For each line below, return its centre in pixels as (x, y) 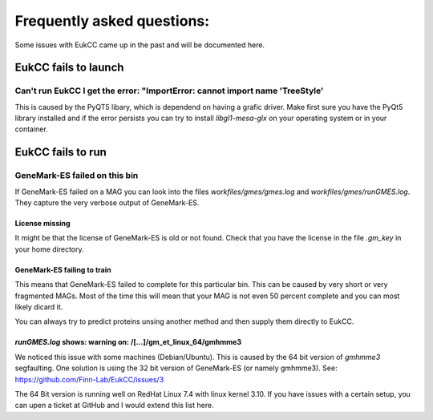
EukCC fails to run (61, 152)
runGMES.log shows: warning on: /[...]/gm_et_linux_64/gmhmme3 (128, 342)
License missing (43, 224)
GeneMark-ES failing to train (63, 269)
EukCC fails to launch (69, 68)
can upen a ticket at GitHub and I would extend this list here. (114, 406)
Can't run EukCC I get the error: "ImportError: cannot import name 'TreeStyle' (169, 91)
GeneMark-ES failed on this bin (77, 176)
